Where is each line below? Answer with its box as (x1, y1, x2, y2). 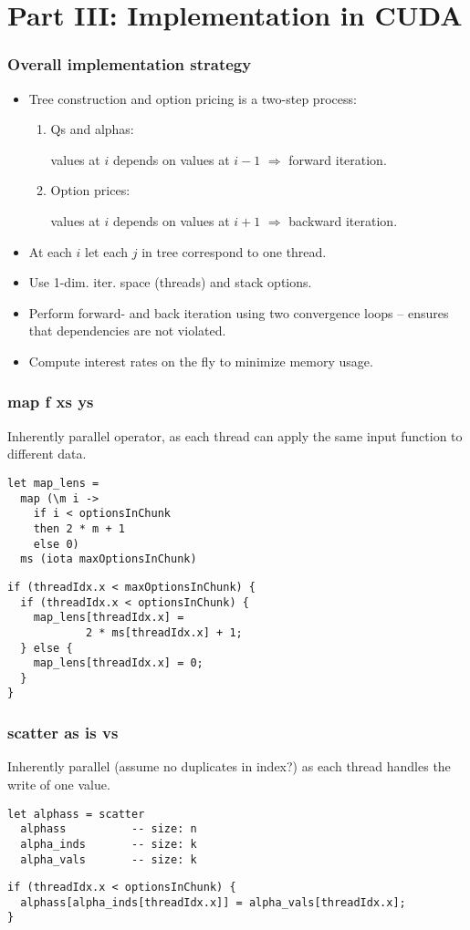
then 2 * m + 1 (33, 522, 125, 535)
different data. (7, 444, 87, 463)
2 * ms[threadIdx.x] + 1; (85, 625, 243, 639)
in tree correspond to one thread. (141, 242, 327, 261)
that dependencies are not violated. (28, 321, 226, 340)
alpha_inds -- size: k (20, 837, 197, 851)
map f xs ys (7, 390, 94, 413)
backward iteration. (288, 211, 398, 230)
